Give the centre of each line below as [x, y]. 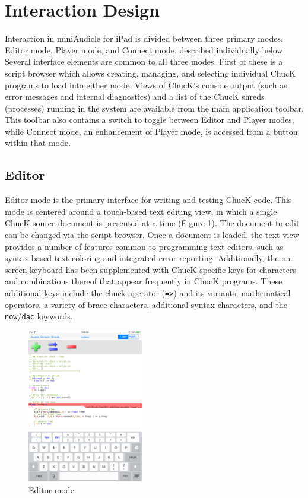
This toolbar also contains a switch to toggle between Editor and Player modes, [150, 120]
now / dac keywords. [39, 316]
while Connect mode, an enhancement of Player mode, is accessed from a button [151, 131]
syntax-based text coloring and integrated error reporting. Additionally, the [142, 258]
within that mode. [38, 143]
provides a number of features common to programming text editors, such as [144, 246]
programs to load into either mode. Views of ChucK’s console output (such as [146, 85]
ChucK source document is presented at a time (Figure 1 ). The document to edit [152, 223]
